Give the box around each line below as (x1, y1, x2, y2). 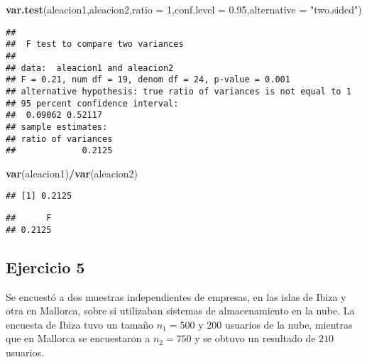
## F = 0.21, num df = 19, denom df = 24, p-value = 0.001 (6, 75, 290, 85)
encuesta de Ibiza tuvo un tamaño (6, 317, 154, 331)
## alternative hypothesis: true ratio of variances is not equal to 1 (6, 86, 351, 97)
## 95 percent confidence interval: (6, 98, 179, 109)
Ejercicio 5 (6, 256, 85, 278)
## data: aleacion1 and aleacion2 (6, 62, 174, 73)
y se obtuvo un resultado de (195, 331, 316, 346)
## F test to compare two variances (6, 39, 184, 50)
